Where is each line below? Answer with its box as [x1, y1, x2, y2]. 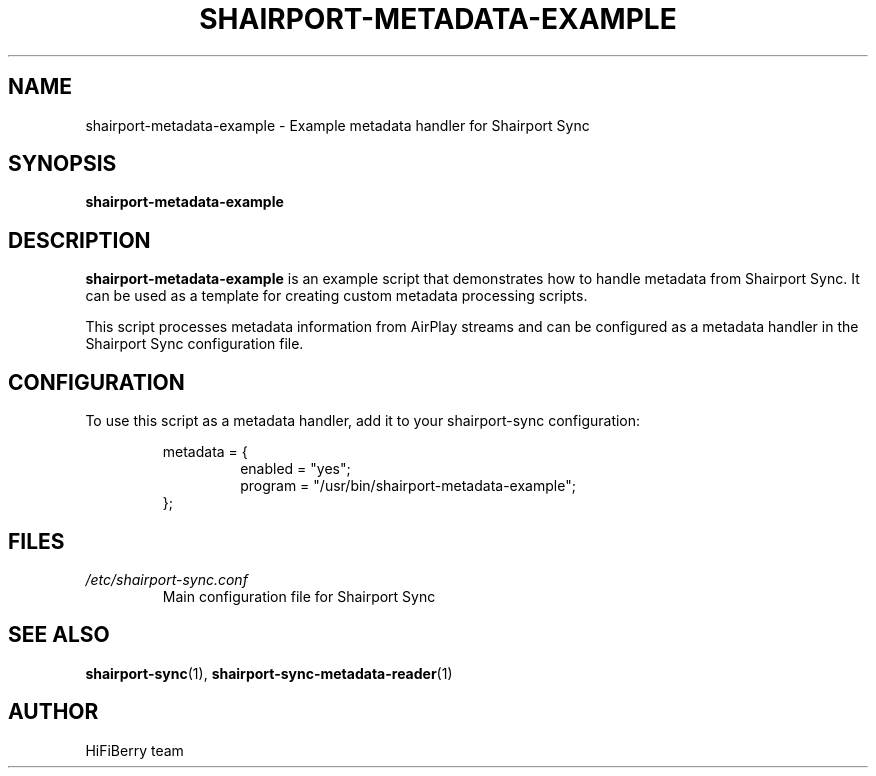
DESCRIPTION [8, 227, 151, 253]
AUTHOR [8, 699, 99, 725]
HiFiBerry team [85, 741, 184, 759]
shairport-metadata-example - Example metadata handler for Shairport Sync [85, 116, 590, 134]
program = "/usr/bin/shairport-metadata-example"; [240, 477, 576, 495]
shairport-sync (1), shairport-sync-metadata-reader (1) [85, 664, 453, 682]
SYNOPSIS [8, 151, 117, 177]
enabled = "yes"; [240, 460, 351, 478]
